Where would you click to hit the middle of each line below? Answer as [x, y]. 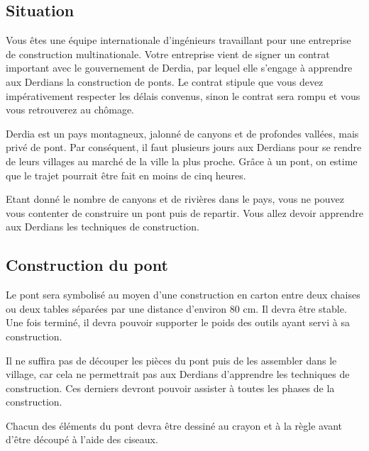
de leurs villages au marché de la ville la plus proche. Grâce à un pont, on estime [182, 161]
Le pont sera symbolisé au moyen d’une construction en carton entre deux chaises [183, 295]
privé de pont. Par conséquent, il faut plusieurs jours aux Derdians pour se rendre [184, 147]
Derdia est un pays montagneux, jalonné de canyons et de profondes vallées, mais [182, 133]
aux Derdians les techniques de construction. [103, 227]
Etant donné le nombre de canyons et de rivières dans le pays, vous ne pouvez [175, 199]
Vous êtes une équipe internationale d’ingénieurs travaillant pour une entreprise [178, 40]
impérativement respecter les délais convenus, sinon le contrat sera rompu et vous [183, 95]
